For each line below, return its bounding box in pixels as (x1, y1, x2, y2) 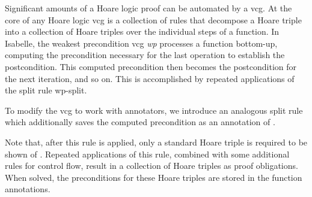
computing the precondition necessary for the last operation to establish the (5, 49, 285, 61)
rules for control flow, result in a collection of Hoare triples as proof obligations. (5, 159, 298, 172)
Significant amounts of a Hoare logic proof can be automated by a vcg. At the (5, 2, 292, 14)
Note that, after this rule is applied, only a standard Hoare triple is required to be (5, 135, 308, 148)
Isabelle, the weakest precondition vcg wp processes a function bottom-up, (5, 37, 278, 49)
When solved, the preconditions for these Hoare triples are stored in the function (5, 171, 302, 183)
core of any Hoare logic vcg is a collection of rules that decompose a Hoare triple (5, 13, 302, 26)
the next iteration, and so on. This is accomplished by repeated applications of (5, 72, 295, 84)
